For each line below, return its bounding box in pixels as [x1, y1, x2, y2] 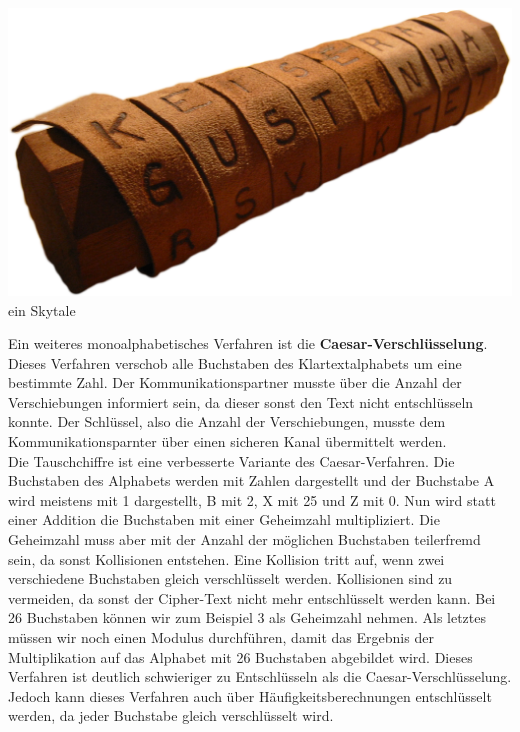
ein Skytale [8, 299, 76, 320]
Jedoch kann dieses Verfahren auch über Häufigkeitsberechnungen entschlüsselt [8, 685, 492, 706]
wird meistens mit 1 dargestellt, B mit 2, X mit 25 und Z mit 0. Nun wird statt [8, 489, 496, 510]
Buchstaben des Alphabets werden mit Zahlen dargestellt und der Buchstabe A [8, 470, 495, 491]
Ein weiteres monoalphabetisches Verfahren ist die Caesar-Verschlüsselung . [8, 333, 488, 354]
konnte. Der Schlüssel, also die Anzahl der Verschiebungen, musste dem [8, 411, 446, 432]
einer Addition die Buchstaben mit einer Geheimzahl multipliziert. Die [8, 509, 440, 530]
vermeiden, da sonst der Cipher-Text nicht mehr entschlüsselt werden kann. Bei [8, 587, 496, 608]
